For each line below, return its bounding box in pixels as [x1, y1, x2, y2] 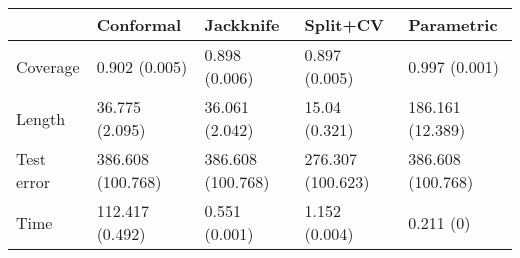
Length [16, 106, 66, 130]
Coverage [16, 54, 80, 78]
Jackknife [204, 13, 280, 36]
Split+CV [304, 13, 384, 36]
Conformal [96, 13, 182, 36]
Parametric [408, 13, 498, 36]
